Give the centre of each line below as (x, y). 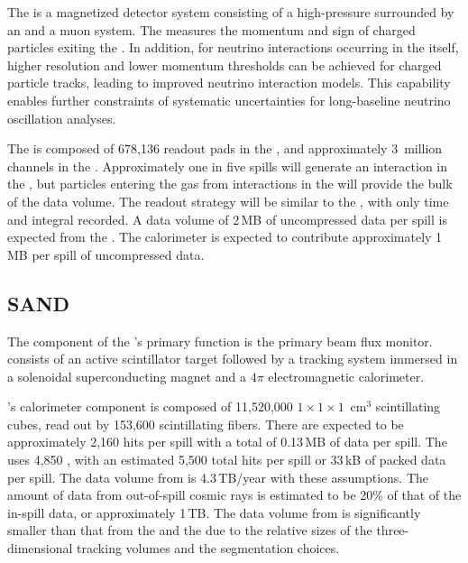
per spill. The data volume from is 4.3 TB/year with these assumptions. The (218, 477)
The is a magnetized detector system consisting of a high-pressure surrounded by (231, 12)
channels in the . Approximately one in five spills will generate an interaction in (228, 166)
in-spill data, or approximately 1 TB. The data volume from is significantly (214, 512)
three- (393, 530)
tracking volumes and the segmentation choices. (208, 548)
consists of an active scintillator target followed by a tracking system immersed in (233, 359)
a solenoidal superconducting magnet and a (127, 376)
